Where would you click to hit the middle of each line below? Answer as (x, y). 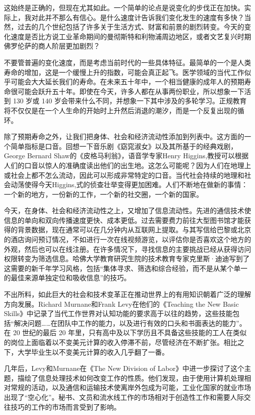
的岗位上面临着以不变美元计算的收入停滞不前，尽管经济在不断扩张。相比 (121, 342)
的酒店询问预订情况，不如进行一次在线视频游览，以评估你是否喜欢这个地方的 (127, 239)
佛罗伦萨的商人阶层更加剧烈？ (52, 46)
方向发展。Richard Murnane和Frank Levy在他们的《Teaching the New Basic (121, 304)
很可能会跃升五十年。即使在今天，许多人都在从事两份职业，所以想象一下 (127, 91)
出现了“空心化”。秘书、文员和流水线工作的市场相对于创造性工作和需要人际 (124, 397)
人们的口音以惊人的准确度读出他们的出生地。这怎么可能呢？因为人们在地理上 (127, 165)
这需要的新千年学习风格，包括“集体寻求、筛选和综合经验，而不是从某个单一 (126, 268)
